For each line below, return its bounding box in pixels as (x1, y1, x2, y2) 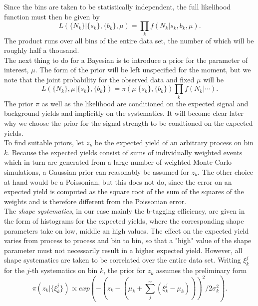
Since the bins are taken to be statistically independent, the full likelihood (4, 1, 231, 11)
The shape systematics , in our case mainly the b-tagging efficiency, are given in (4, 206, 245, 216)
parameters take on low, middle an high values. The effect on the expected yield (4, 225, 249, 236)
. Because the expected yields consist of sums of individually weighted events (7, 147, 243, 157)
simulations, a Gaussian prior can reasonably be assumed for (4, 166, 190, 177)
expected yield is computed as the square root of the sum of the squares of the (4, 186, 244, 197)
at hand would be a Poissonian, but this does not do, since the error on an (4, 176, 232, 187)
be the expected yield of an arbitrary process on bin (94, 137, 254, 148)
